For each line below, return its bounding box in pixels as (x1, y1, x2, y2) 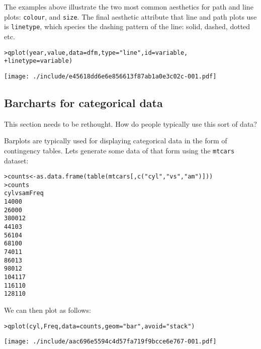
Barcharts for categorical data (4, 95, 163, 110)
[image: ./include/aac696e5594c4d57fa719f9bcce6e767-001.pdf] (4, 338, 217, 345)
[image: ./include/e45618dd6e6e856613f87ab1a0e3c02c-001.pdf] (4, 72, 217, 80)
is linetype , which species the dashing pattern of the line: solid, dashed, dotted (4, 21, 250, 32)
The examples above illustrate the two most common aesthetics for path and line (4, 2, 253, 12)
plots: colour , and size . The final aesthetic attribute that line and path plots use (4, 11, 257, 22)
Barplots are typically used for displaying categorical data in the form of (4, 135, 227, 146)
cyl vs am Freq (4, 190, 44, 197)
